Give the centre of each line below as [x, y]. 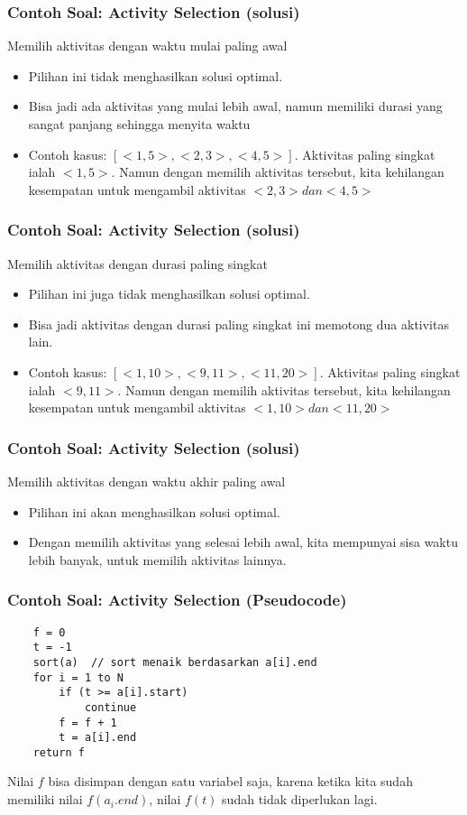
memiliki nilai [45, 799]
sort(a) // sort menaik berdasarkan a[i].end [175, 662]
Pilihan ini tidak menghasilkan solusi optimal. [156, 75]
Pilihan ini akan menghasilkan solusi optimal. [154, 511]
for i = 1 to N [78, 677]
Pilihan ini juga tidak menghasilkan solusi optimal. [169, 294]
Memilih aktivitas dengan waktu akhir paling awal [147, 481]
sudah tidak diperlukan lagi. [300, 799]
